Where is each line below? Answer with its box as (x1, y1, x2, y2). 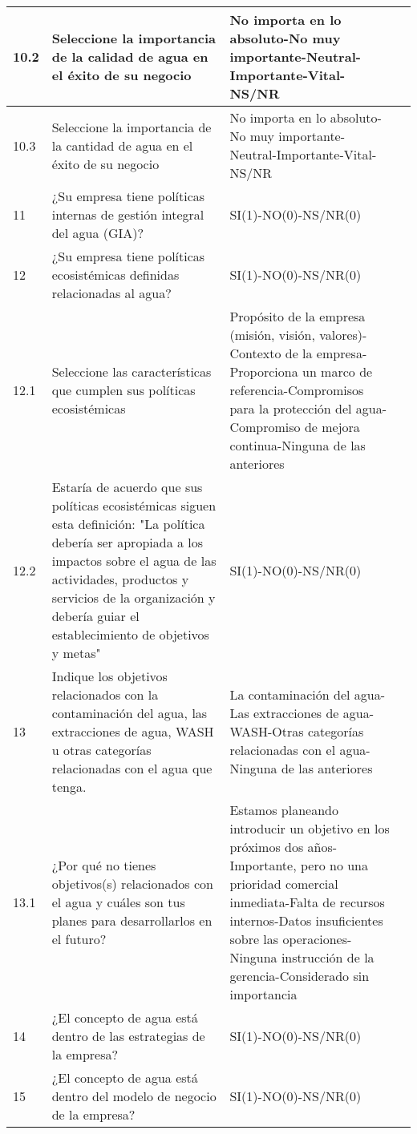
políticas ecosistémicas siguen (51, 496, 217, 515)
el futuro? (51, 930, 107, 948)
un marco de (302, 362, 373, 381)
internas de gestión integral (51, 205, 204, 224)
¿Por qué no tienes (51, 856, 156, 874)
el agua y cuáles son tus (51, 893, 185, 911)
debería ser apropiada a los (51, 533, 204, 551)
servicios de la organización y (51, 588, 216, 607)
